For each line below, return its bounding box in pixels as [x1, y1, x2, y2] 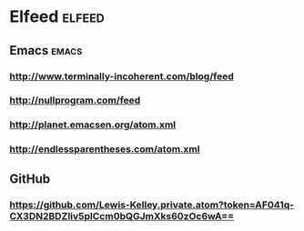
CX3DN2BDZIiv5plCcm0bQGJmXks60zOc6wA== [9, 209, 235, 222]
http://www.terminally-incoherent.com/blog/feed [9, 70, 234, 83]
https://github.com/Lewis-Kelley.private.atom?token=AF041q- [9, 198, 294, 211]
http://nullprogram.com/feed [9, 94, 141, 106]
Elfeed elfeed [9, 6, 105, 27]
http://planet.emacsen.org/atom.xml [9, 118, 177, 131]
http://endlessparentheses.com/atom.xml [9, 143, 200, 156]
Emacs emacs [9, 43, 83, 58]
